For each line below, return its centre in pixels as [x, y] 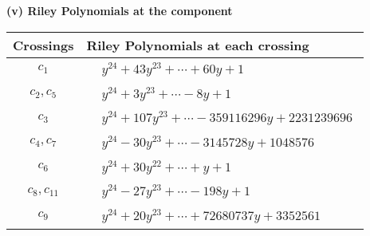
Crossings [43, 45]
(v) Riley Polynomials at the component [120, 10]
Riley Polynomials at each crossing [198, 45]
